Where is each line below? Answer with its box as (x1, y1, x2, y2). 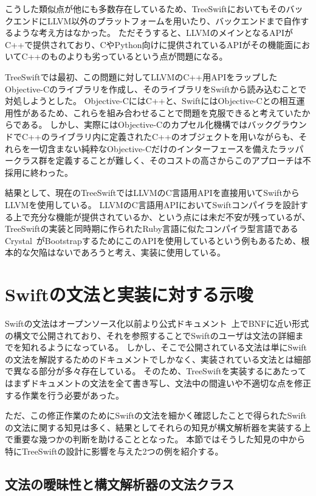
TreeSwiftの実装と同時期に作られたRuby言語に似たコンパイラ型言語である (5, 222, 298, 235)
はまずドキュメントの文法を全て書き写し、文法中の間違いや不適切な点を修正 (5, 376, 311, 389)
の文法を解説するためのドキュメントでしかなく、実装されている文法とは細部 (5, 352, 311, 365)
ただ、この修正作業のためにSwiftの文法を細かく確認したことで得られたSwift (5, 409, 307, 422)
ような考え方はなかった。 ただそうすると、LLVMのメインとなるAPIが (13, 26, 294, 39)
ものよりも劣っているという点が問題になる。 (49, 50, 228, 63)
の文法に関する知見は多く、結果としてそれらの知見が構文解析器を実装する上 (5, 421, 311, 433)
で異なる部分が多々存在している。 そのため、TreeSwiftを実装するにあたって (5, 365, 306, 377)
